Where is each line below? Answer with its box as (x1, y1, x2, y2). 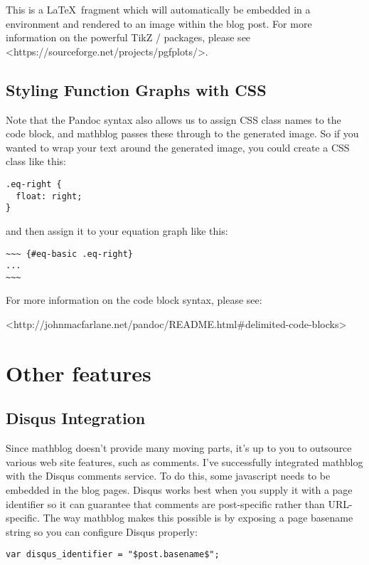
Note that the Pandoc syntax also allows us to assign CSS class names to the (6, 112, 341, 127)
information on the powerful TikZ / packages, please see (6, 30, 251, 45)
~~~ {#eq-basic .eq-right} (6, 248, 133, 259)
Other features (6, 358, 151, 387)
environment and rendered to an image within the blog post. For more (6, 16, 312, 31)
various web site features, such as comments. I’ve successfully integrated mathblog (6, 454, 363, 469)
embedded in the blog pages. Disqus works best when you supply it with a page (6, 482, 353, 497)
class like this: (6, 154, 66, 169)
